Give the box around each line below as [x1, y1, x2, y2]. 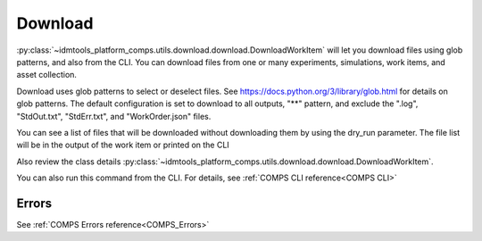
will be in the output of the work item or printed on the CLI [16, 139, 229, 151]
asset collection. [16, 70, 78, 80]
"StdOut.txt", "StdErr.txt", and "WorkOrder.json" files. [16, 111, 212, 121]
